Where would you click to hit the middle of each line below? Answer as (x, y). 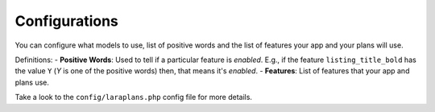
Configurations (66, 21)
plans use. (32, 82)
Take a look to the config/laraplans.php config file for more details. (134, 97)
